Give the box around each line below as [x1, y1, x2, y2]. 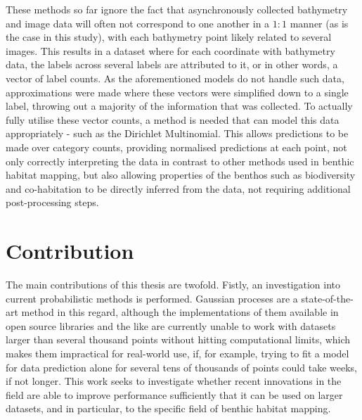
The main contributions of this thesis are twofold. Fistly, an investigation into [6, 277, 340, 292]
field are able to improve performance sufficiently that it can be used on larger [6, 387, 343, 402]
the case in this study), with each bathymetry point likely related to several [6, 30, 332, 44]
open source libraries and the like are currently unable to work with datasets [6, 318, 336, 333]
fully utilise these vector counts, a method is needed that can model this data [6, 112, 340, 127]
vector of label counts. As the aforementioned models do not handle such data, [6, 70, 344, 85]
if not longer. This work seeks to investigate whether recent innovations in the [6, 374, 342, 388]
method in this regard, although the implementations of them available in [21, 305, 339, 319]
